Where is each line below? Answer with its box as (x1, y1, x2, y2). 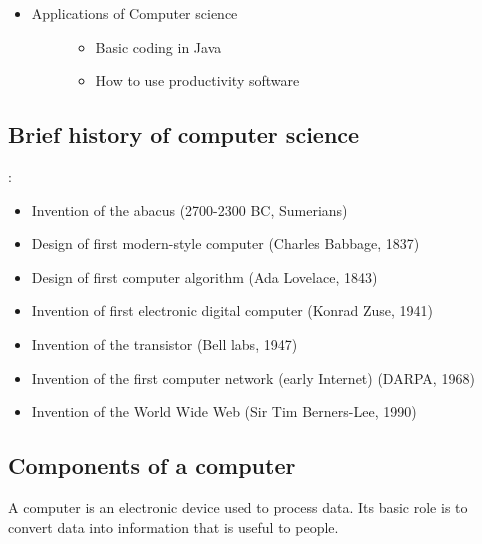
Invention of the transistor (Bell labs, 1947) (31, 333, 298, 354)
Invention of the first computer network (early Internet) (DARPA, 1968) (31, 367, 475, 388)
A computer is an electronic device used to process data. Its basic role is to (8, 496, 468, 517)
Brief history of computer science (8, 119, 360, 150)
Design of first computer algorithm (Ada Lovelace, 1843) (31, 266, 378, 287)
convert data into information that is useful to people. (8, 516, 339, 537)
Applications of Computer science (31, 3, 238, 23)
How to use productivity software (95, 70, 300, 91)
